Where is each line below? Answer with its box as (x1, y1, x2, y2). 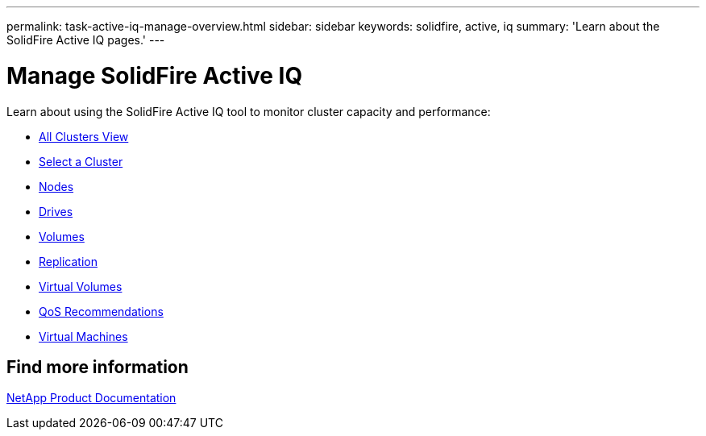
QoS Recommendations (39, 304, 164, 318)
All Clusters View (39, 129, 129, 143)
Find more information (6, 356, 189, 377)
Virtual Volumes (39, 279, 123, 293)
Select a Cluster (39, 154, 123, 168)
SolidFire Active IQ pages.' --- (6, 33, 165, 47)
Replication (39, 254, 98, 268)
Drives (39, 204, 73, 218)
